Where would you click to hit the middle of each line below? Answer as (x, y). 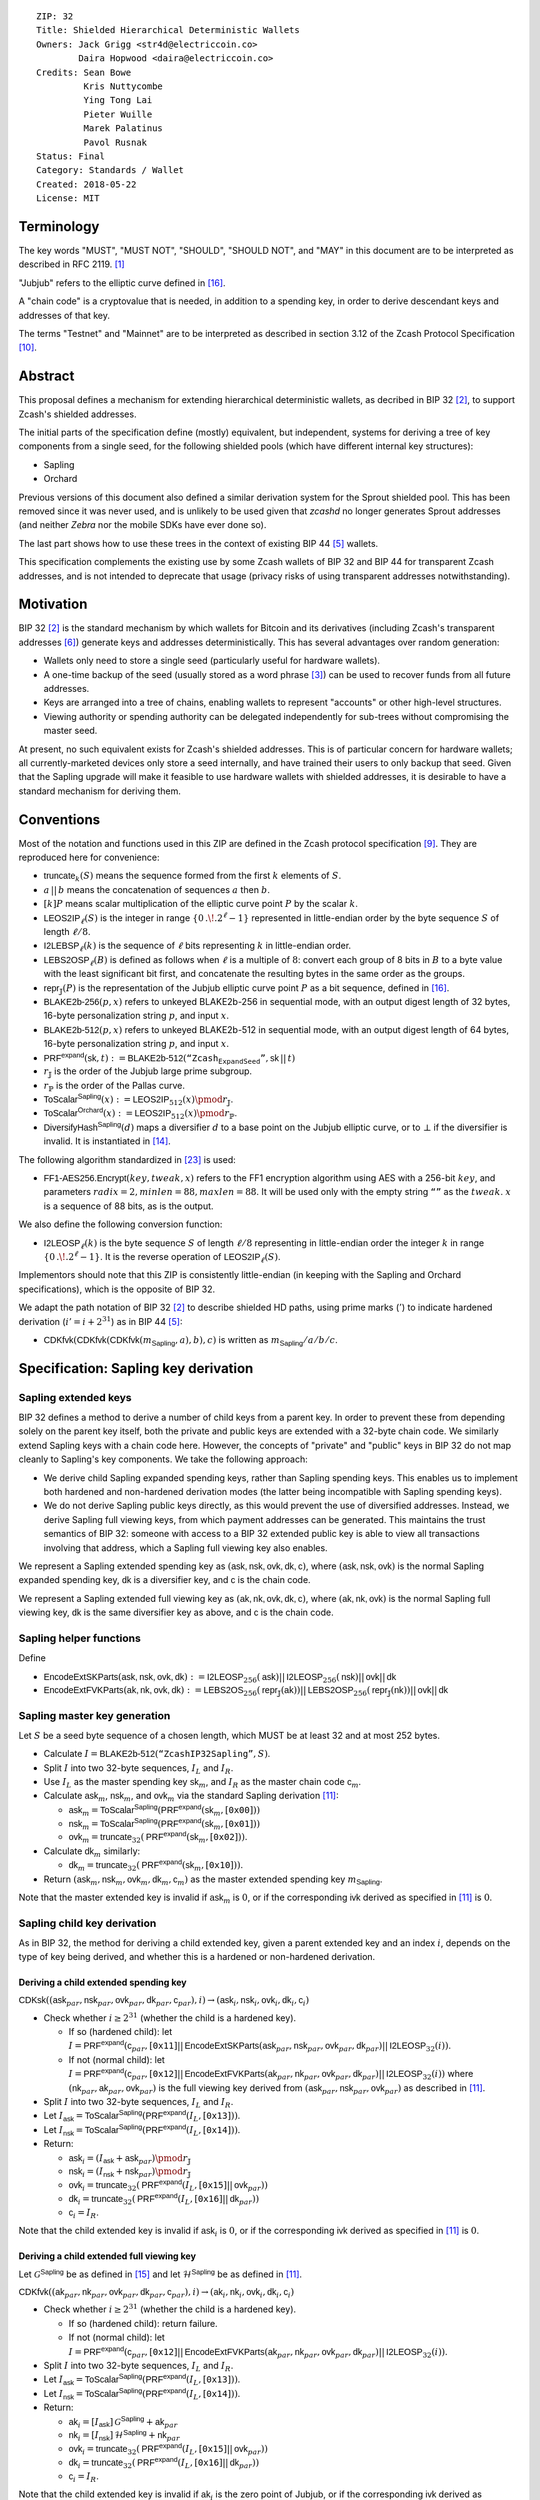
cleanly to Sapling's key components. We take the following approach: (163, 1459)
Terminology (59, 226)
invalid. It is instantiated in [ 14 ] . (107, 1141)
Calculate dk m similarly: (92, 1852)
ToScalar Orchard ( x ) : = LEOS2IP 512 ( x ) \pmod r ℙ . (140, 1114)
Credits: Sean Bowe (84, 72)
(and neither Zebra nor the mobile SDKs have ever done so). (142, 525)
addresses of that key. (64, 315)
